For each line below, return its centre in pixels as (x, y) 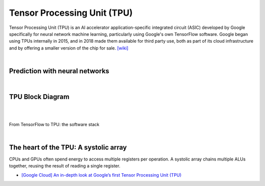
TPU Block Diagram (39, 96)
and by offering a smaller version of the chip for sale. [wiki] (69, 48)
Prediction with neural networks (59, 71)
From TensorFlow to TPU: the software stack (54, 124)
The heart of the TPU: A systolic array (68, 147)
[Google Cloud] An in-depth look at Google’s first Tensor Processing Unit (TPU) (101, 175)
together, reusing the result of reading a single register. (65, 166)
